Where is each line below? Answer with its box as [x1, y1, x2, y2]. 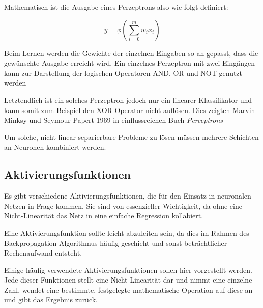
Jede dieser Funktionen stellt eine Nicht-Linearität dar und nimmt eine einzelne [4, 274, 252, 285]
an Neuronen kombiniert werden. [4, 142, 106, 152]
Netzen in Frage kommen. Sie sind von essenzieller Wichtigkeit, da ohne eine [4, 200, 242, 211]
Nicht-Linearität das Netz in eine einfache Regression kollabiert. [4, 210, 203, 221]
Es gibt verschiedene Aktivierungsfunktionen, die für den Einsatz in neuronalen [4, 190, 251, 201]
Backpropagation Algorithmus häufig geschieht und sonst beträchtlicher [4, 237, 227, 248]
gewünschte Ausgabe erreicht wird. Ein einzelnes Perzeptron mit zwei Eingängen [4, 58, 255, 68]
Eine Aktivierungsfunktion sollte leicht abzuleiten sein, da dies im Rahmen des [4, 227, 249, 238]
